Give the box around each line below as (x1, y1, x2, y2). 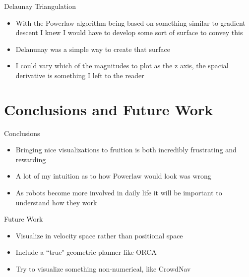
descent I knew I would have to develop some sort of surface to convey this (15, 27, 243, 38)
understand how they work (15, 197, 97, 207)
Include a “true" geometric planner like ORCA (15, 247, 157, 257)
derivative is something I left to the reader (15, 70, 144, 80)
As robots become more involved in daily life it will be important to (15, 187, 222, 198)
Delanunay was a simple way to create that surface (15, 44, 170, 54)
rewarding (15, 154, 46, 164)
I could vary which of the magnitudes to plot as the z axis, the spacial (15, 60, 229, 71)
